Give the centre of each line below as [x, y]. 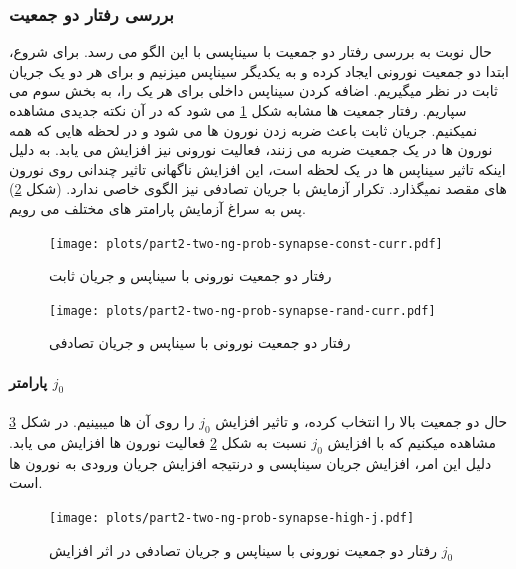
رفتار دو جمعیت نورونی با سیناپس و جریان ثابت [190, 275]
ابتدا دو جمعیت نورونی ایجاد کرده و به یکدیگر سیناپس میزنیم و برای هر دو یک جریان [259, 70]
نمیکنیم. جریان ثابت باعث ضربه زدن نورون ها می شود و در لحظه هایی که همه [243, 129]
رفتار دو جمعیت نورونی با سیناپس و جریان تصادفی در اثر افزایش [243, 549]
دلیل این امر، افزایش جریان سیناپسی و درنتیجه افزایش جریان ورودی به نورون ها [250, 462]
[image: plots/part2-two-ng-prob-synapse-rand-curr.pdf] [242, 310]
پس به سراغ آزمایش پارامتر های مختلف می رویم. [157, 207]
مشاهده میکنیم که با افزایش [412, 441]
